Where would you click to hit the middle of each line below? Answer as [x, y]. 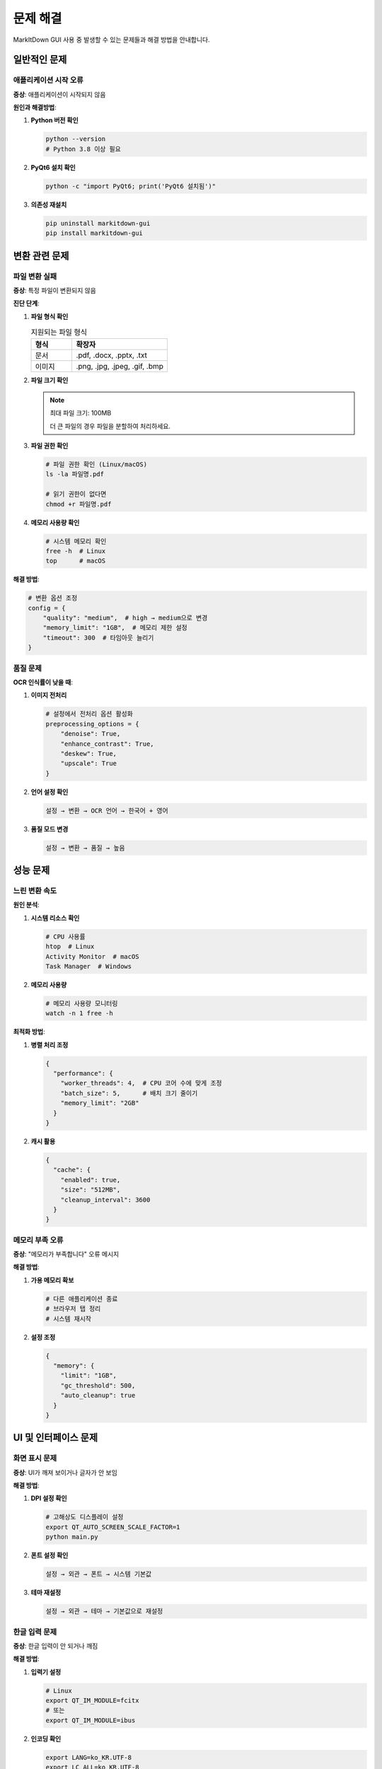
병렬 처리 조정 [50, 1044]
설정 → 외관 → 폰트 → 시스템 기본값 [99, 1574]
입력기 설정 [46, 1672]
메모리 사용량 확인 [55, 522]
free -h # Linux [76, 551]
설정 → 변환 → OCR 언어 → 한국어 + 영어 [107, 811]
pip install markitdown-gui [94, 233]
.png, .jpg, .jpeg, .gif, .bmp [120, 367]
